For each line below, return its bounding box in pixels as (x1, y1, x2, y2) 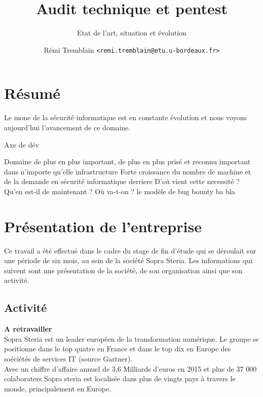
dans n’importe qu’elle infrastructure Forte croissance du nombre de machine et (4, 166, 251, 176)
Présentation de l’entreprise (4, 215, 202, 236)
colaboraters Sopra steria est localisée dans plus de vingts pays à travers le (4, 373, 236, 384)
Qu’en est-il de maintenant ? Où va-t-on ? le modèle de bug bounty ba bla (4, 186, 235, 196)
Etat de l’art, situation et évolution (77, 27, 186, 38)
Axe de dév (4, 139, 39, 150)
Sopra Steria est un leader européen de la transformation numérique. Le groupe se (4, 333, 259, 344)
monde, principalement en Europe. (4, 383, 111, 393)
